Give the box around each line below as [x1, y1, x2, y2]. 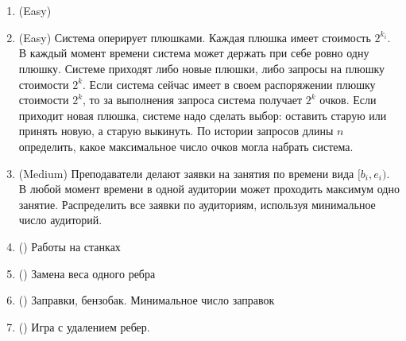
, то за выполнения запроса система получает [83, 91, 303, 108]
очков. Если [319, 91, 377, 108]
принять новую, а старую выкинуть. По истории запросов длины [18, 122, 334, 139]
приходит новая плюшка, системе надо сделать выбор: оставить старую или [18, 107, 387, 123]
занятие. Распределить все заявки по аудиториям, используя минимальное [18, 196, 376, 212]
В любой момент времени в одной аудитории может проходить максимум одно [18, 180, 400, 197]
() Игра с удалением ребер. [18, 318, 150, 335]
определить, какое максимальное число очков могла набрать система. [18, 138, 354, 154]
